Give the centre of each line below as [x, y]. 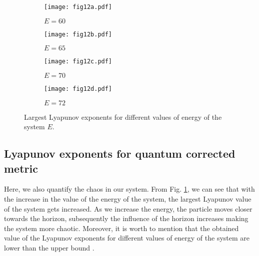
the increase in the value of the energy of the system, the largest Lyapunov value [128, 199]
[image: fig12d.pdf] [78, 89]
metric [21, 168]
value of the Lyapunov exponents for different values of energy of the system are [127, 238]
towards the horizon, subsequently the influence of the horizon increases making [126, 218]
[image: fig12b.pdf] [78, 34]
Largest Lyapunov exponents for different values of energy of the [123, 117]
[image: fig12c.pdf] [78, 62]
